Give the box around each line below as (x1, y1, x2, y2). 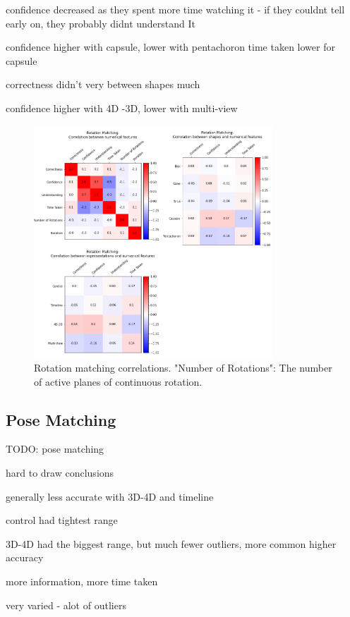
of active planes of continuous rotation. (34, 374, 203, 389)
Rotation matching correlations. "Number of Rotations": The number (34, 360, 332, 375)
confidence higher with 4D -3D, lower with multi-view (6, 100, 238, 115)
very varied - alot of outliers (6, 597, 126, 612)
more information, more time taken (6, 573, 158, 588)
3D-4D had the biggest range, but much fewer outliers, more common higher (6, 536, 337, 551)
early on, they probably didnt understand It (6, 16, 195, 30)
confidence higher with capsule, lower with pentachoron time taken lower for (6, 39, 335, 54)
